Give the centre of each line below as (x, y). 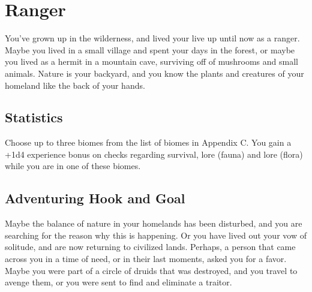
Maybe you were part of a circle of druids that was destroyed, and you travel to (151, 270)
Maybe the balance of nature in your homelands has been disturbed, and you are (154, 223)
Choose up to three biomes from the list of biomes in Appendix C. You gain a (148, 142)
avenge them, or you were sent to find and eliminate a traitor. (118, 282)
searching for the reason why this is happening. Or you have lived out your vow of (156, 235)
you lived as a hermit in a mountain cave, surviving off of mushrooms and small (151, 61)
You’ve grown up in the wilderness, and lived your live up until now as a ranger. (152, 38)
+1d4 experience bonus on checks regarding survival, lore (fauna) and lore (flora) (154, 154)
